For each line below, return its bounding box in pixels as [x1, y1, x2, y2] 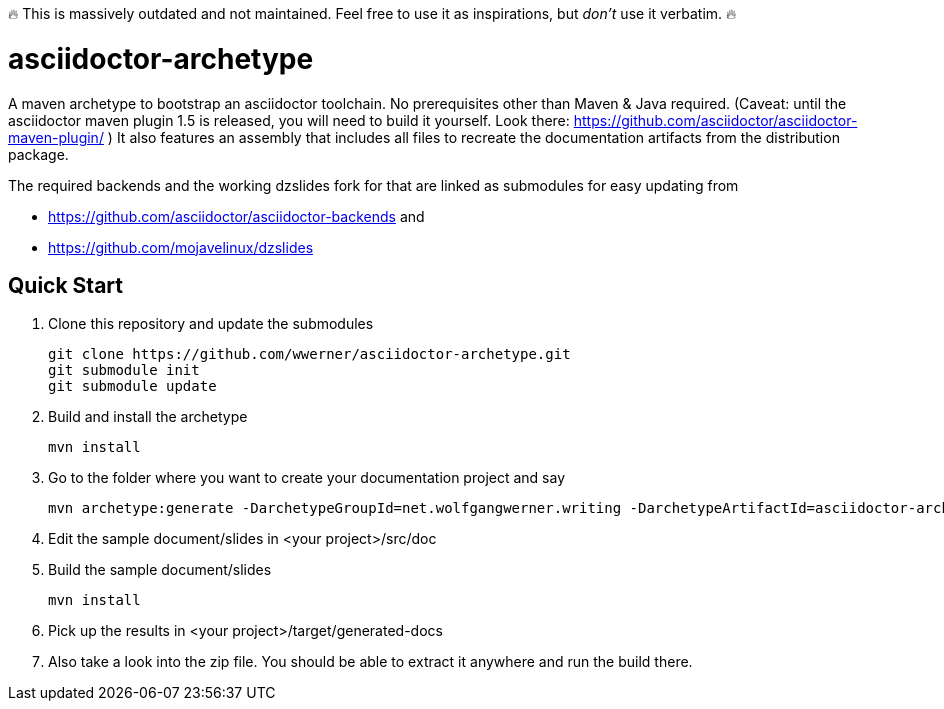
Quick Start [8, 272, 123, 298]
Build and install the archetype [48, 408, 248, 426]
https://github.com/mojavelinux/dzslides [48, 238, 314, 256]
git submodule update [48, 378, 217, 395]
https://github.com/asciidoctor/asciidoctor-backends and [48, 207, 425, 225]
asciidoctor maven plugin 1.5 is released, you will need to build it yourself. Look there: [8, 111, 570, 129]
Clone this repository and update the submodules [48, 315, 374, 333]
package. [8, 145, 69, 163]
